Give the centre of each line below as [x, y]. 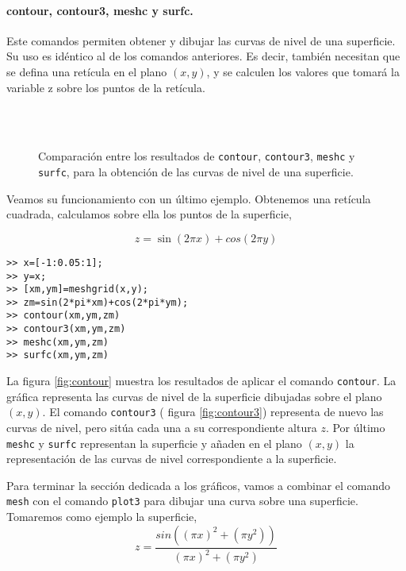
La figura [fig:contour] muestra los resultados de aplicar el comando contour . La [201, 381]
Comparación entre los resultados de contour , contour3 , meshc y [197, 156]
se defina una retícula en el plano [87, 71]
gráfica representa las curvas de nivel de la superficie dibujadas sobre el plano [194, 396]
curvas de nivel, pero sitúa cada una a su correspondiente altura [162, 428]
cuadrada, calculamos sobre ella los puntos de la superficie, [149, 214]
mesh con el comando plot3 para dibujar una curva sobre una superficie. [182, 501]
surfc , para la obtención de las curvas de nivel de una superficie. [196, 172]
